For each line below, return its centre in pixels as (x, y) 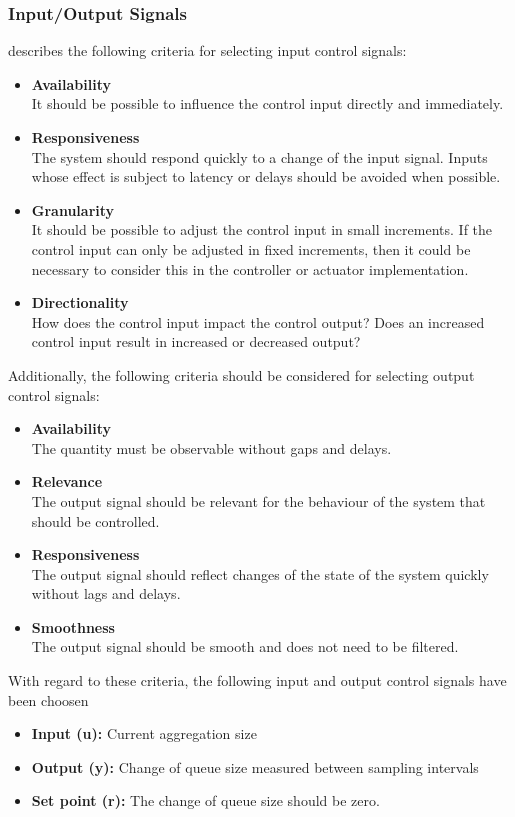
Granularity (73, 209)
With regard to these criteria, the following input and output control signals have (257, 680)
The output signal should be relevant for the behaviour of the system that (258, 500)
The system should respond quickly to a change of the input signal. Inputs (259, 156)
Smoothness (73, 626)
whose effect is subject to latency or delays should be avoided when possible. (266, 176)
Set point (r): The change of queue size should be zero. (205, 800)
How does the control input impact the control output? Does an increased (258, 321)
